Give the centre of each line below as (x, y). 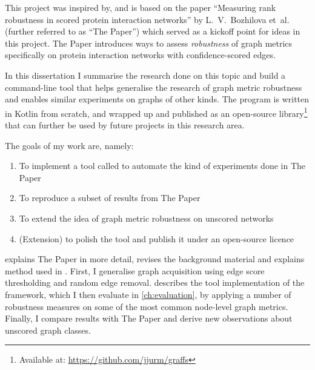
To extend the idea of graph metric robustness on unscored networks (146, 218)
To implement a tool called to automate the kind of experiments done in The (162, 166)
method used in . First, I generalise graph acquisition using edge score (135, 270)
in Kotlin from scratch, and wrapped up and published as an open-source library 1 (156, 112)
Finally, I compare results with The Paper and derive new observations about (149, 318)
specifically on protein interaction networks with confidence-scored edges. (140, 55)
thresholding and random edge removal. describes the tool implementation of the (155, 282)
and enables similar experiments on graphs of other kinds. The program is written (157, 99)
